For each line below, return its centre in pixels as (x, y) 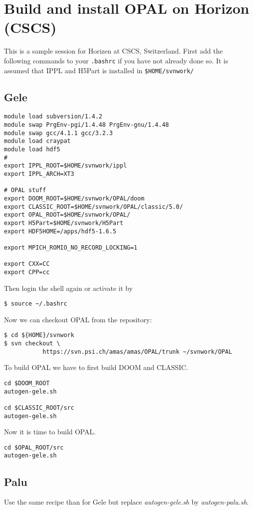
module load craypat (38, 141)
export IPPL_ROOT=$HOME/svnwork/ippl (65, 166)
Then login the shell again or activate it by (68, 288)
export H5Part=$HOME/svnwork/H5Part (64, 223)
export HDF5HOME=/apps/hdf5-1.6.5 (60, 231)
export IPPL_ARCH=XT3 (39, 174)
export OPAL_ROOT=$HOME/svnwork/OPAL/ (67, 215)
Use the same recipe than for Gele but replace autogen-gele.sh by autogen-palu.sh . (126, 502)
